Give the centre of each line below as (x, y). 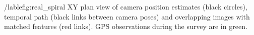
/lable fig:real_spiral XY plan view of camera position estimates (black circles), (126, 6)
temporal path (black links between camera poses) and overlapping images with (127, 16)
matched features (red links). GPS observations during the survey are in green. (126, 26)
